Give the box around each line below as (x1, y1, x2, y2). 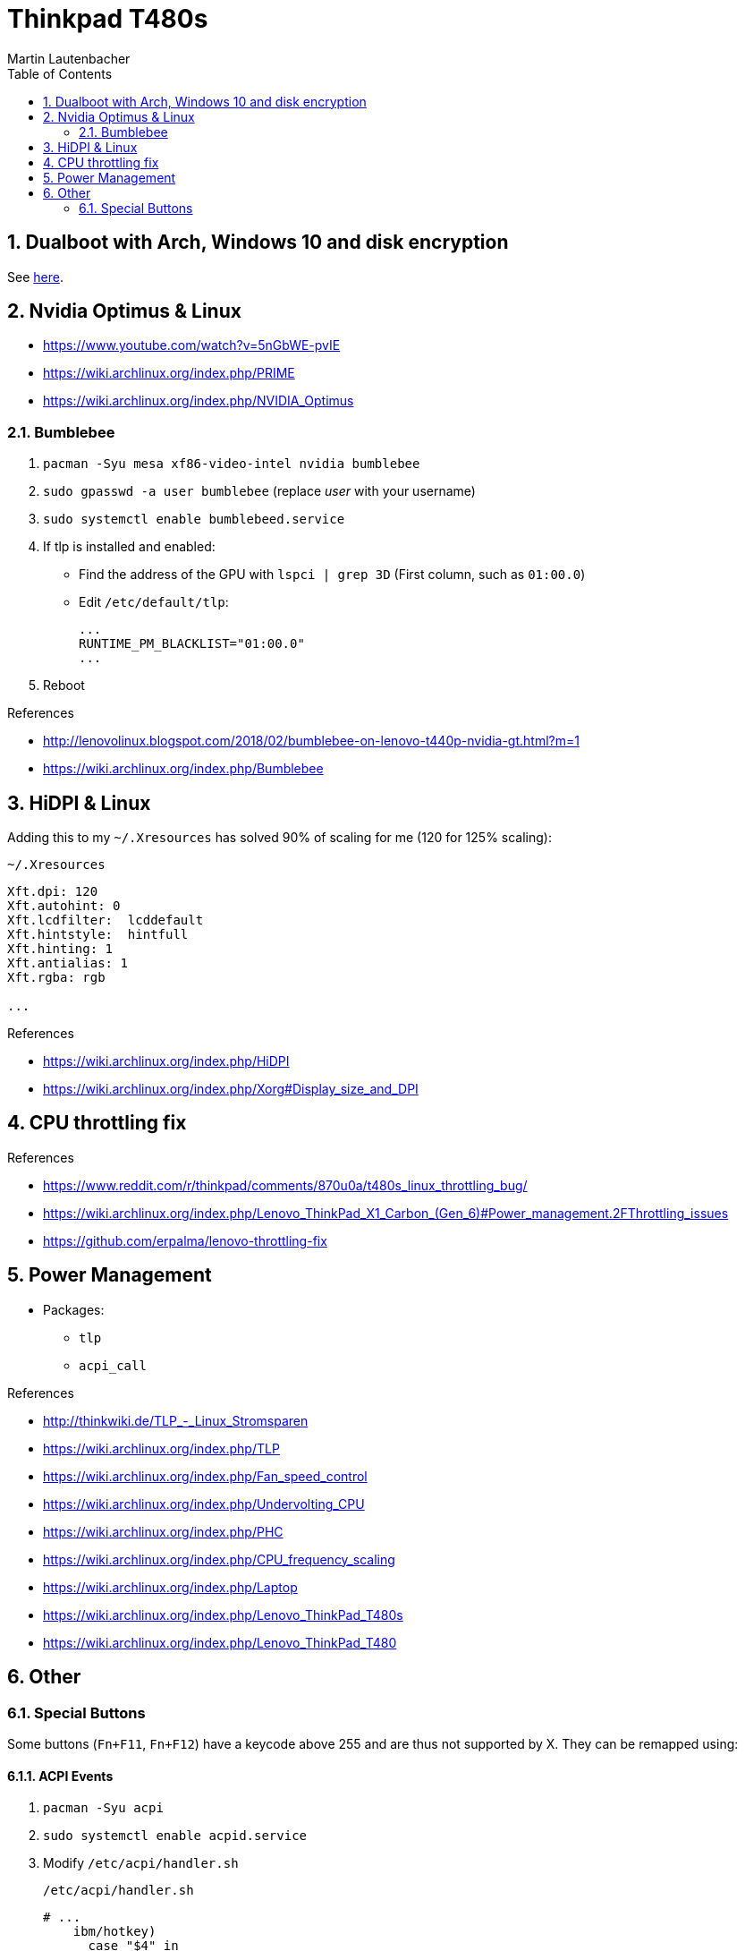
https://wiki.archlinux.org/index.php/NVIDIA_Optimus (43, 393, 354, 409)
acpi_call (79, 1358, 147, 1373)
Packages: (43, 1301, 105, 1317)
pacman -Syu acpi (43, 1801, 164, 1816)
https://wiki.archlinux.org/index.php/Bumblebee (43, 761, 324, 777)
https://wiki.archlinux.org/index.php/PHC (43, 1523, 284, 1539)
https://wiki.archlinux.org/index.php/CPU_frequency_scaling (43, 1551, 395, 1567)
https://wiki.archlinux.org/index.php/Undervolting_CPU (43, 1495, 365, 1512)
